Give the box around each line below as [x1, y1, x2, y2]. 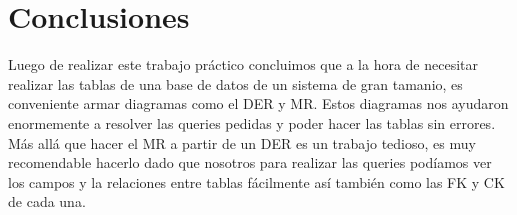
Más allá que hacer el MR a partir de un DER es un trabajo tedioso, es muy [8, 132, 476, 153]
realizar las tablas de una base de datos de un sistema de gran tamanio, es [8, 73, 463, 94]
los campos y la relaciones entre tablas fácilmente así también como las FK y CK [8, 171, 505, 192]
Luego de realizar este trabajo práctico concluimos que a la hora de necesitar [8, 54, 479, 75]
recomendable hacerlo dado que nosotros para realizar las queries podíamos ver [8, 152, 492, 173]
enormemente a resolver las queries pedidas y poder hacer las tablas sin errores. [8, 112, 496, 133]
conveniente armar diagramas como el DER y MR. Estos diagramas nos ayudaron [8, 93, 509, 114]
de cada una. [8, 191, 86, 212]
